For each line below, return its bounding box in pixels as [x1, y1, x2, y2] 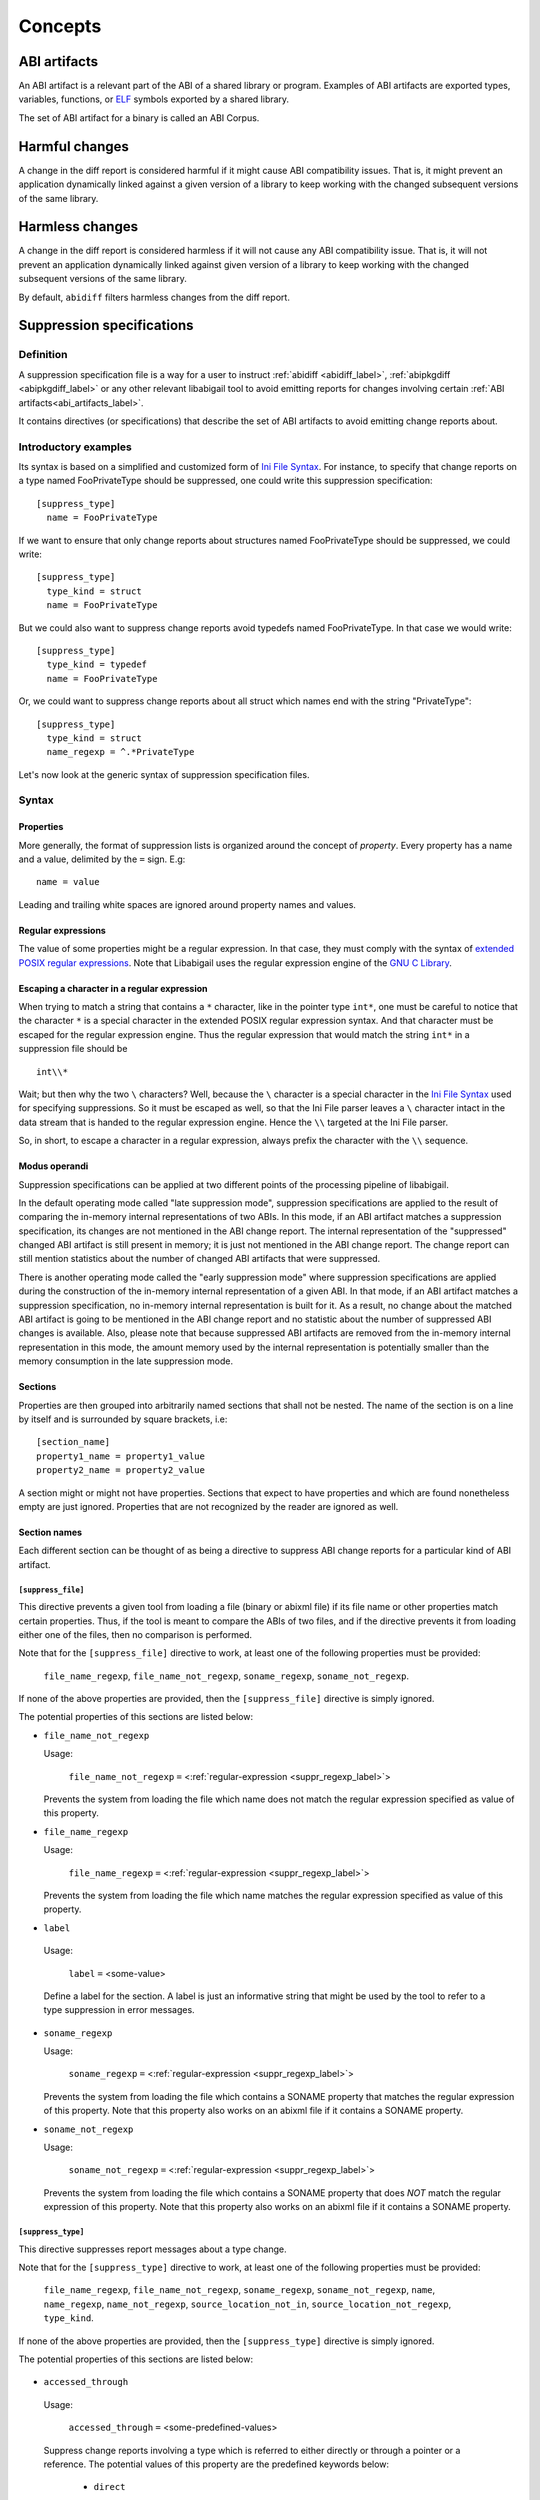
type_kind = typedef [46, 659, 148, 670]
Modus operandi [18, 1160, 89, 1172]
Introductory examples [18, 440, 132, 454]
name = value [36, 876, 100, 888]
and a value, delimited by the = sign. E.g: [18, 853, 186, 865]
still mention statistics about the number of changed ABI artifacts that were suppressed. [18, 1253, 381, 1265]
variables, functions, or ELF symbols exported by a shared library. [18, 93, 290, 105]
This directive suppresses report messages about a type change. [18, 2243, 287, 2255]
